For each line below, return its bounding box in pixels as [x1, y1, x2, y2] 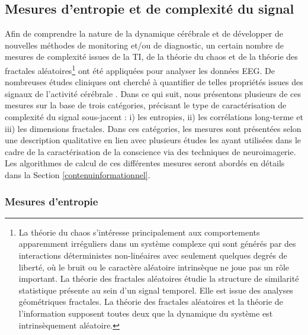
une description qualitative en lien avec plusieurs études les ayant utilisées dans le [5, 134, 301, 146]
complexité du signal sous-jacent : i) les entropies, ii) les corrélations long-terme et [5, 111, 303, 123]
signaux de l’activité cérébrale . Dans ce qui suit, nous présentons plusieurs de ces [5, 87, 301, 99]
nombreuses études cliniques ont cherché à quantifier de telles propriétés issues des [5, 76, 303, 88]
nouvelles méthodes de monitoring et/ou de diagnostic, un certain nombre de [5, 38, 284, 51]
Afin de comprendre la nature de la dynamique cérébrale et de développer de [5, 27, 284, 40]
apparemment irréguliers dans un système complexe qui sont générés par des [18, 237, 296, 250]
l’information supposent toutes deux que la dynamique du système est [18, 307, 273, 319]
